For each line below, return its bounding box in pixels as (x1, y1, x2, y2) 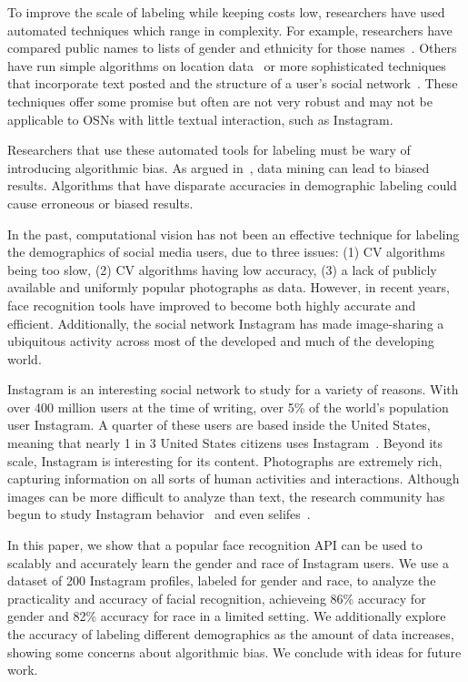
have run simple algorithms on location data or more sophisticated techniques (7, 56, 446, 75)
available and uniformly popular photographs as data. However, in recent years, (7, 278, 451, 297)
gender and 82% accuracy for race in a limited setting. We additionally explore (7, 606, 446, 626)
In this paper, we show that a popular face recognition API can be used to (7, 535, 423, 555)
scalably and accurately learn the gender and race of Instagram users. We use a (7, 553, 449, 572)
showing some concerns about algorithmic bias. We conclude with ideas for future (7, 642, 462, 661)
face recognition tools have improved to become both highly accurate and (7, 295, 416, 314)
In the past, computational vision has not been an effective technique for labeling (7, 224, 460, 243)
